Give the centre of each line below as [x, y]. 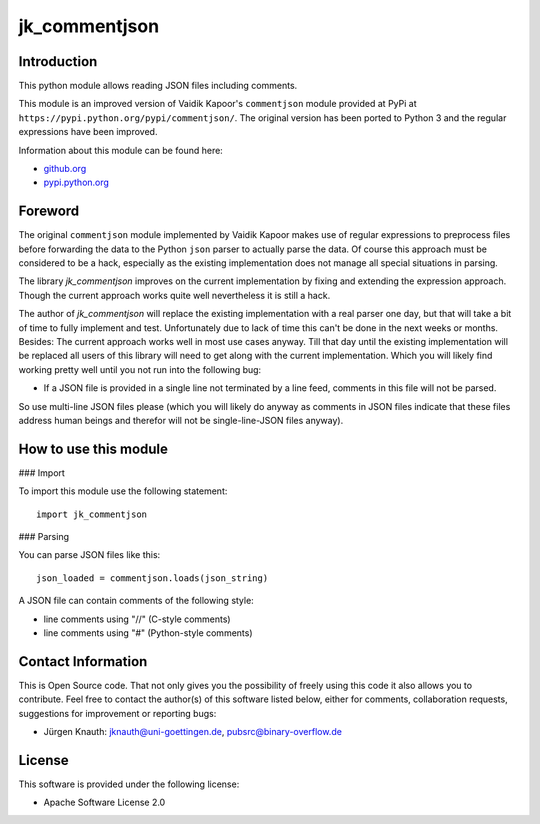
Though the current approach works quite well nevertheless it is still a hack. [174, 295]
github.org [65, 169]
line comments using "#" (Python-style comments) [148, 633]
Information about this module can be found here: [121, 150]
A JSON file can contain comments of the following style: [136, 601]
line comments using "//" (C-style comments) [137, 619]
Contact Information [83, 661]
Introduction [58, 61]
